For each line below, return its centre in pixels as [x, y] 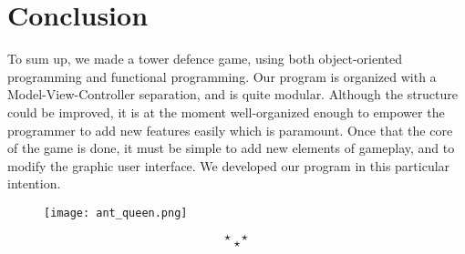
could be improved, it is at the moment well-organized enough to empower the [226, 112]
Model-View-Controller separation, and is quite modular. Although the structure [233, 94]
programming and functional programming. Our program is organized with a [222, 76]
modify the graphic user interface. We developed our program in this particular [229, 165]
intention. [34, 183]
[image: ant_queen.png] [116, 213]
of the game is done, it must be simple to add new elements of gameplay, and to [231, 148]
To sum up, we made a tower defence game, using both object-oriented [205, 59]
